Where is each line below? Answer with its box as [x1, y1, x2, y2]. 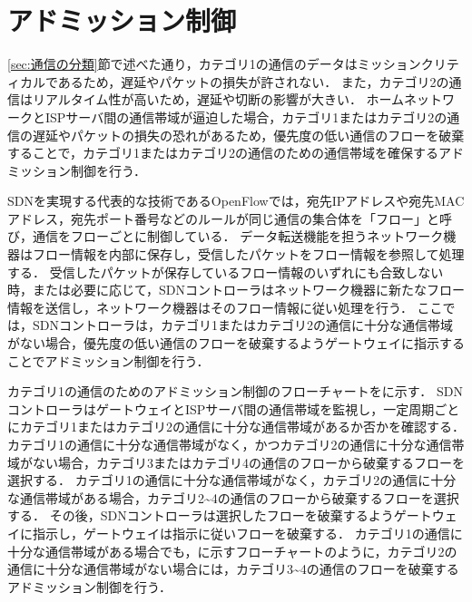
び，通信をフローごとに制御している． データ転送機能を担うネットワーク [7, 227, 444, 246]
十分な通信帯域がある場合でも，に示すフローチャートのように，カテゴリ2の [7, 541, 457, 560]
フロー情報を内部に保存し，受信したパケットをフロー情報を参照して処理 [32, 245, 465, 264]
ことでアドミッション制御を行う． [7, 351, 210, 370]
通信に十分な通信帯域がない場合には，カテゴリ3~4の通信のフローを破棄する [7, 559, 459, 578]
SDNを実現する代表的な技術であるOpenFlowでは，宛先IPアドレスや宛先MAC [7, 191, 465, 210]
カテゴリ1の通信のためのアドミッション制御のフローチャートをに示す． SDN [7, 382, 463, 401]
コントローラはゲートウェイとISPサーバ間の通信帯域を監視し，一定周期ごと [7, 399, 460, 418]
